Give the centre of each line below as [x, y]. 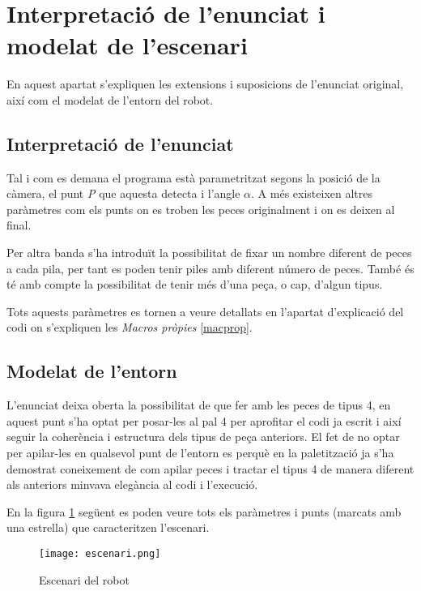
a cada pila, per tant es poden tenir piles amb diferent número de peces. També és [210, 268]
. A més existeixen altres [312, 193]
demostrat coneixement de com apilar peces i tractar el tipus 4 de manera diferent [210, 468]
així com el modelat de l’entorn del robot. [110, 99]
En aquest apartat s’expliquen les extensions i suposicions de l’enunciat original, [205, 84]
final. [19, 225]
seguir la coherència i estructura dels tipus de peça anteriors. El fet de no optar [203, 437]
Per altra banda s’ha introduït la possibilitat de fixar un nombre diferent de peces [209, 253]
